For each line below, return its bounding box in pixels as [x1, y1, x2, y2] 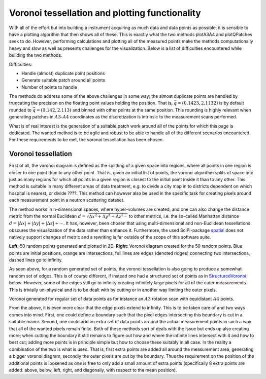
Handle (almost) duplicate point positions [21, 70, 105, 76]
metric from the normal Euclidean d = [9, 213, 86, 219]
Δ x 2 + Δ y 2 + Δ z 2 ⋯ [89, 213, 128, 219]
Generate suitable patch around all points [21, 77, 105, 83]
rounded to [9, 107, 32, 113]
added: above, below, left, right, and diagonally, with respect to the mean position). [9, 367, 177, 373]
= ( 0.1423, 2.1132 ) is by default [177, 100, 244, 106]
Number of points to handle [21, 84, 77, 90]
